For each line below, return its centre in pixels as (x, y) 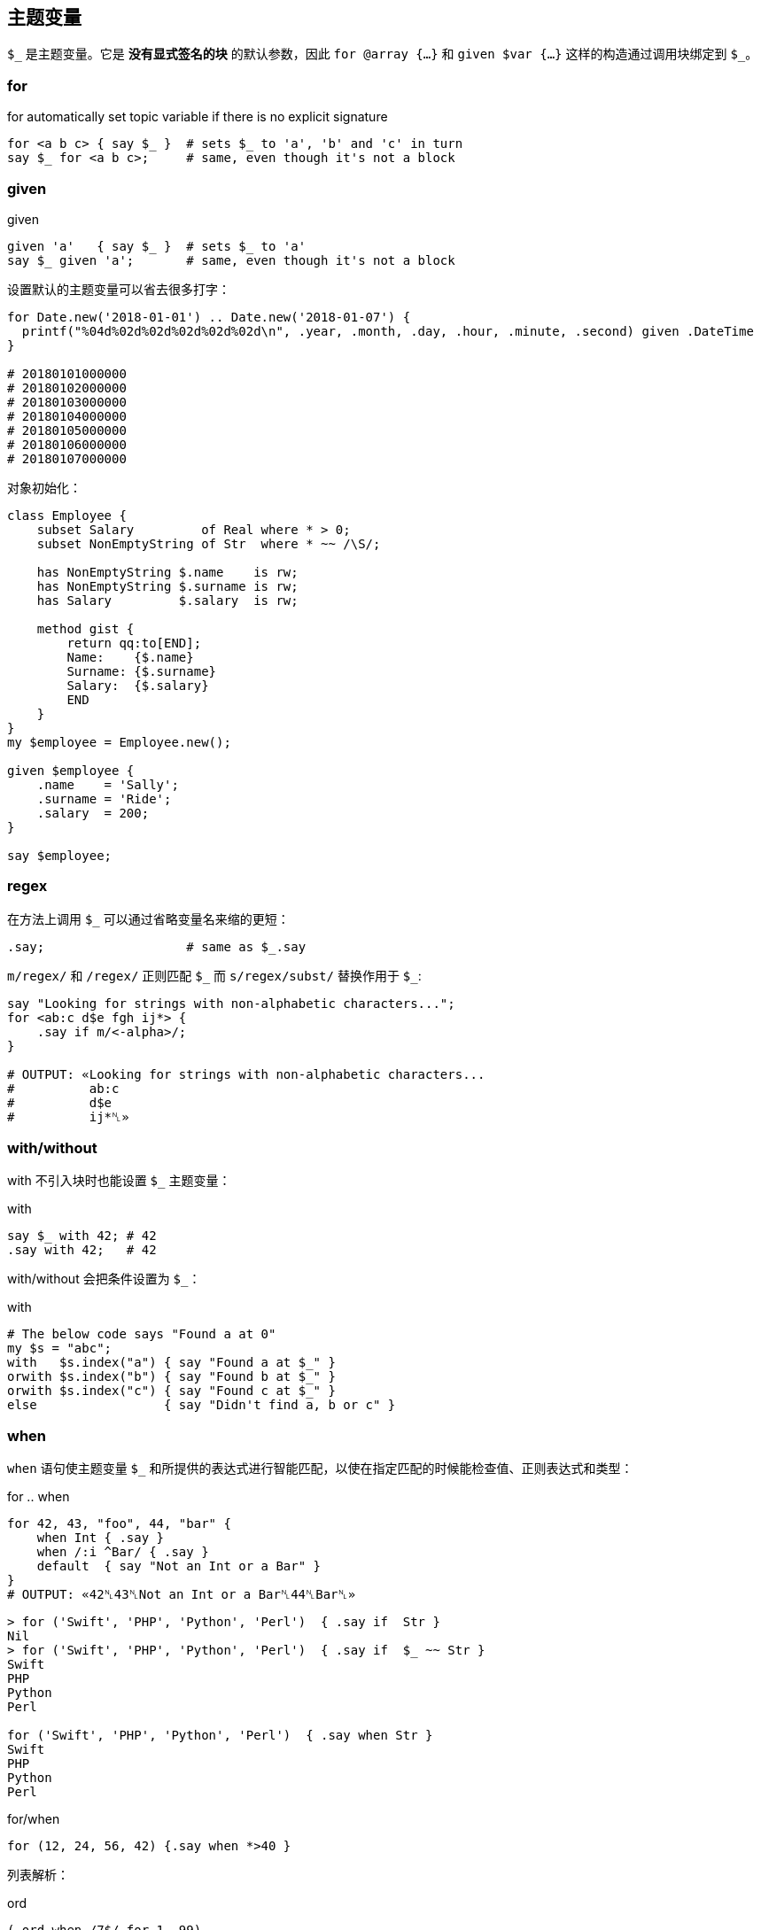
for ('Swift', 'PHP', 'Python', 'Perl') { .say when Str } (220, 1736)
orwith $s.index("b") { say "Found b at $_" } (171, 1377)
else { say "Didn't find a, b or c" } (202, 1405)
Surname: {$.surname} (142, 671)
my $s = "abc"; (60, 1349)
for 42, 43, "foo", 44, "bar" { (119, 1524)
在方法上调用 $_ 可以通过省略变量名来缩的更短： (148, 918)
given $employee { (71, 770)
